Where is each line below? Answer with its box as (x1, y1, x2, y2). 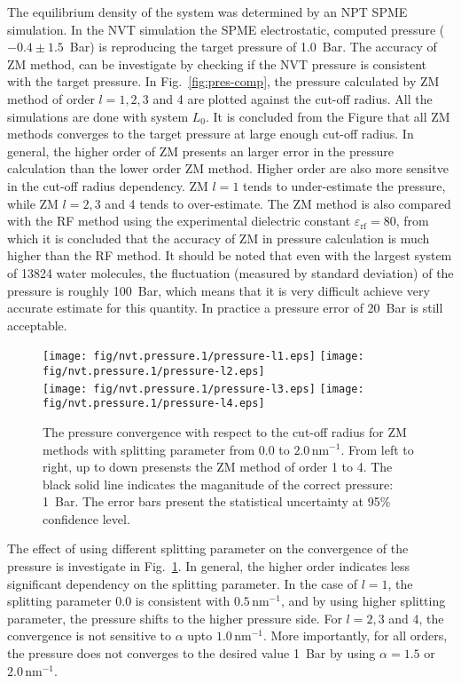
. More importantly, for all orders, (262, 626, 448, 645)
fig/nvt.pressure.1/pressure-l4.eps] (43, 397, 265, 410)
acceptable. (7, 315, 67, 334)
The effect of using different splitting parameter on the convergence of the (7, 539, 409, 558)
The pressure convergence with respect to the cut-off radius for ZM (43, 422, 407, 441)
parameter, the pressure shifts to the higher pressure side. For (7, 608, 342, 627)
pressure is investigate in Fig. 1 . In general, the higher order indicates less (7, 557, 410, 576)
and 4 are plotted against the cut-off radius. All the (152, 89, 433, 107)
